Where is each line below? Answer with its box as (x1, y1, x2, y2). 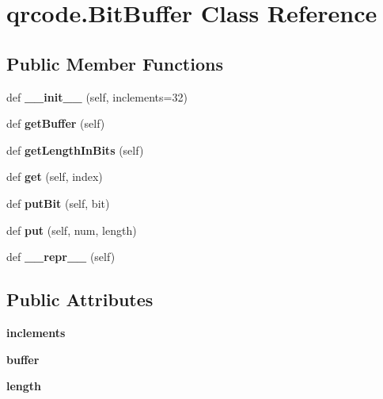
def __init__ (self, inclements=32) (6, 88, 188, 105)
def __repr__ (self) (6, 248, 116, 265)
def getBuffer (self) (6, 115, 105, 132)
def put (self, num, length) (6, 221, 137, 238)
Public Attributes (6, 287, 154, 312)
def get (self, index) (6, 168, 103, 185)
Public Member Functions (6, 51, 223, 75)
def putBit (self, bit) (6, 194, 110, 211)
